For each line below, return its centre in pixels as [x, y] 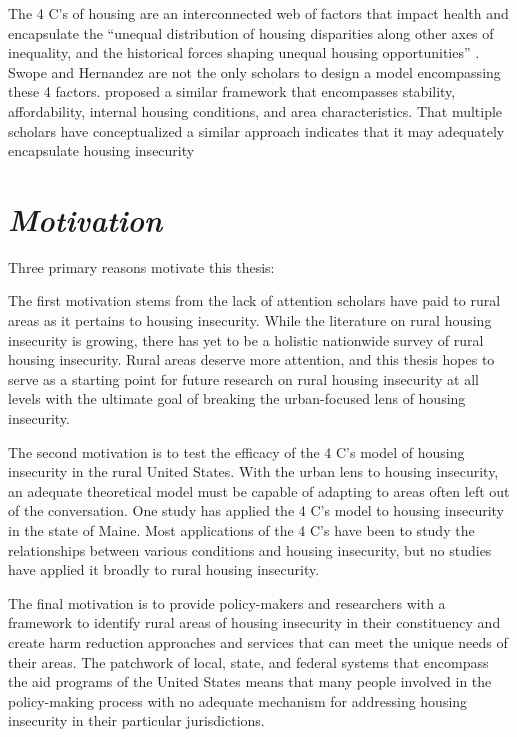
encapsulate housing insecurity [101, 150]
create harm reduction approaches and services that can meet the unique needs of [258, 641]
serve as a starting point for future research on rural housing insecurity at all [244, 378]
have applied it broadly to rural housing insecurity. [164, 569]
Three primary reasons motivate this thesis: [141, 266]
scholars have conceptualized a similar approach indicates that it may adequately [256, 130]
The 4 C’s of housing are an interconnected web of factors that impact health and [258, 13]
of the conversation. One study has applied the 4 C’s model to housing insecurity [256, 510]
